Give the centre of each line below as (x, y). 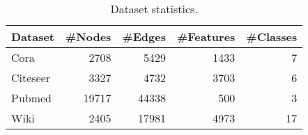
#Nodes (88, 37)
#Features (206, 37)
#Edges (144, 37)
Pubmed (32, 98)
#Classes (272, 37)
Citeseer (31, 78)
